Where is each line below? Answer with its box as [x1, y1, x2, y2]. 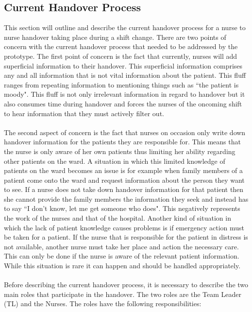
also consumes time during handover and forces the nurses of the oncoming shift [4, 98, 242, 108]
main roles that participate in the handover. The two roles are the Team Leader [4, 289, 241, 299]
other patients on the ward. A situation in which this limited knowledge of [4, 156, 225, 166]
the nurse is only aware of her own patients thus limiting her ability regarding [4, 146, 235, 156]
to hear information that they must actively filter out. [4, 108, 164, 118]
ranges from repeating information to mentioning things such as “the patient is [4, 79, 239, 89]
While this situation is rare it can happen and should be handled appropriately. [4, 260, 241, 271]
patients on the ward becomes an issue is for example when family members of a [4, 165, 243, 175]
